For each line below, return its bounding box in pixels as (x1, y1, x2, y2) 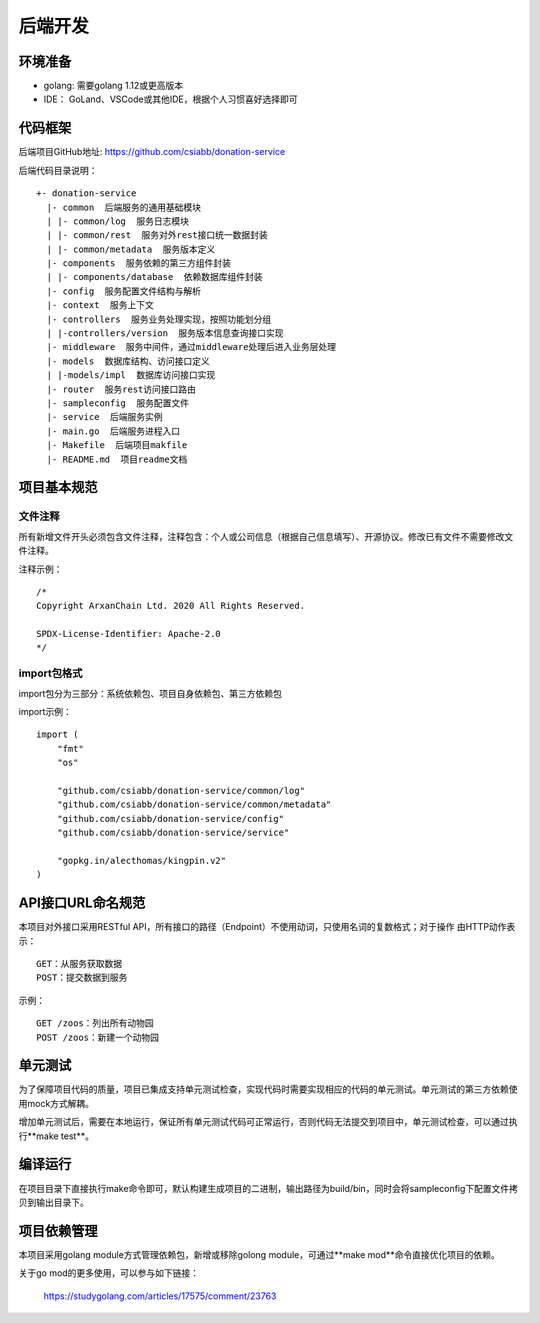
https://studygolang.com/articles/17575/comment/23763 (43, 1290, 277, 1302)
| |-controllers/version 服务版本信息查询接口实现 (46, 328, 284, 339)
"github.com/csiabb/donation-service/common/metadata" (56, 799, 332, 810)
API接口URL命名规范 (18, 895, 146, 912)
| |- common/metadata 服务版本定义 (46, 243, 216, 255)
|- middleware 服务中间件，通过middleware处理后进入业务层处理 (46, 341, 337, 353)
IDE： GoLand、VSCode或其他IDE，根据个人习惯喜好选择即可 (43, 93, 298, 105)
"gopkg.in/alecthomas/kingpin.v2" (56, 855, 227, 866)
